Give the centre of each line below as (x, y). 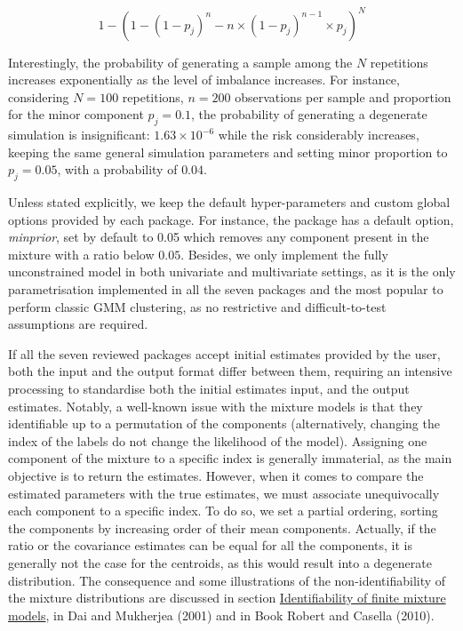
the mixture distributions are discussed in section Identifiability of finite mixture (227, 598)
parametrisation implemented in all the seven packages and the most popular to (226, 289)
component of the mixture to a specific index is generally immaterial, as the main (230, 458)
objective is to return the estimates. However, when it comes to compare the (216, 475)
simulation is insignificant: (79, 135)
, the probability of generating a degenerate (309, 114)
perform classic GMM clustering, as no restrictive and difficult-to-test (197, 306)
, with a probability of (117, 169)
